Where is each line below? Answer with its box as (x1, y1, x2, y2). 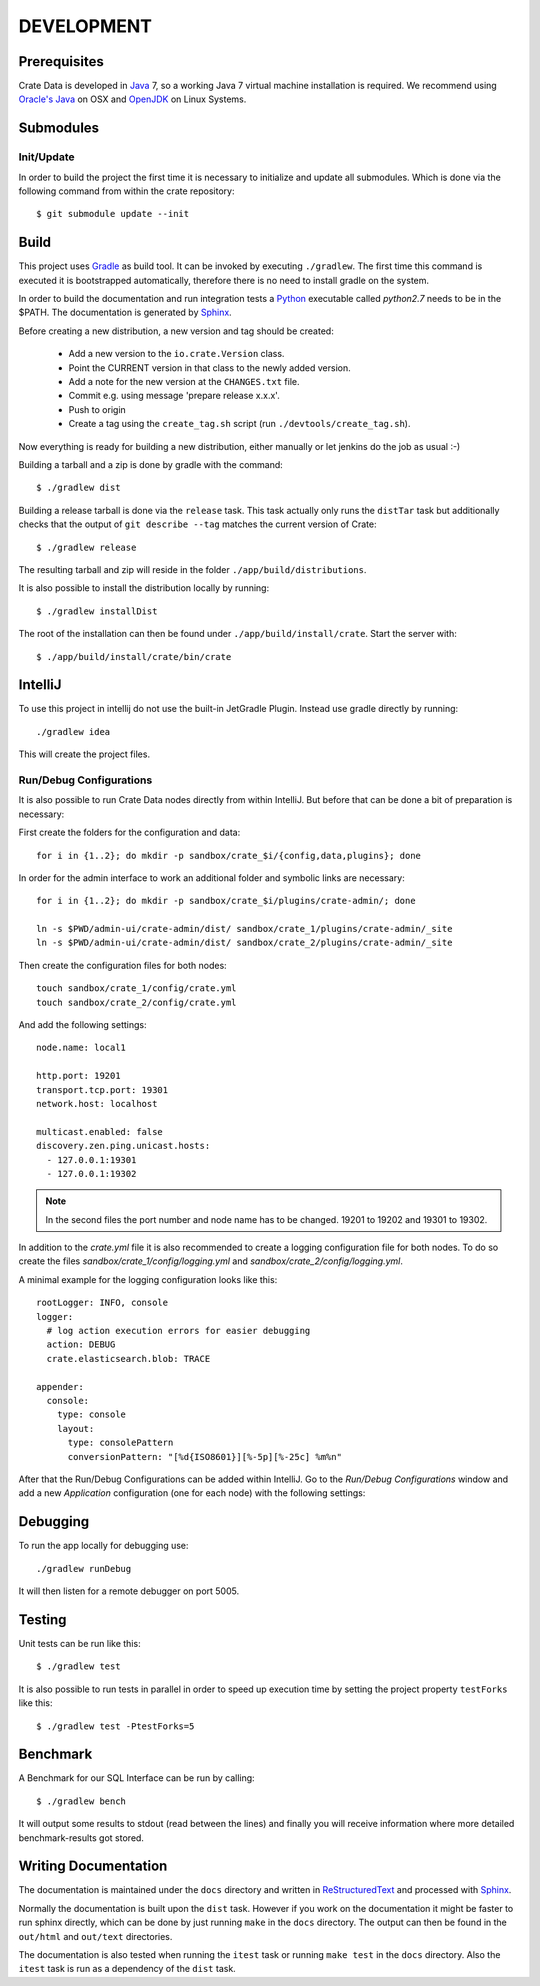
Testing (18, 1611, 67, 1628)
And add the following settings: (18, 1019, 147, 1031)
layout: (56, 1423, 95, 1434)
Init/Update (18, 150, 75, 164)
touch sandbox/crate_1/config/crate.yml (36, 983, 237, 994)
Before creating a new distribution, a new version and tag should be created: (18, 325, 334, 337)
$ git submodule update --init (36, 208, 190, 220)
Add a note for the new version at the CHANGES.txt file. (68, 376, 300, 388)
